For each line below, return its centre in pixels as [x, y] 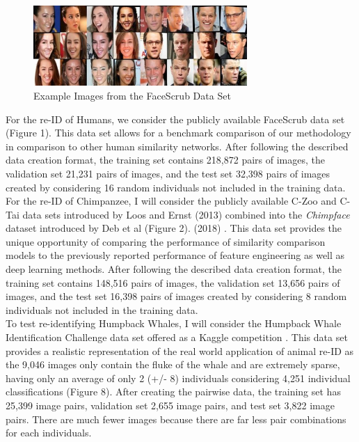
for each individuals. [49, 433]
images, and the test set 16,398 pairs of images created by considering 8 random [176, 296]
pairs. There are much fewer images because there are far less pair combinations [176, 419]
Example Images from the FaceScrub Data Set [132, 95]
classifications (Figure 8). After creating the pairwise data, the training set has [173, 392]
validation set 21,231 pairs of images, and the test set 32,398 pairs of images [168, 173]
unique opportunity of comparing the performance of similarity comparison [166, 241]
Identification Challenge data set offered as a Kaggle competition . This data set [177, 337]
